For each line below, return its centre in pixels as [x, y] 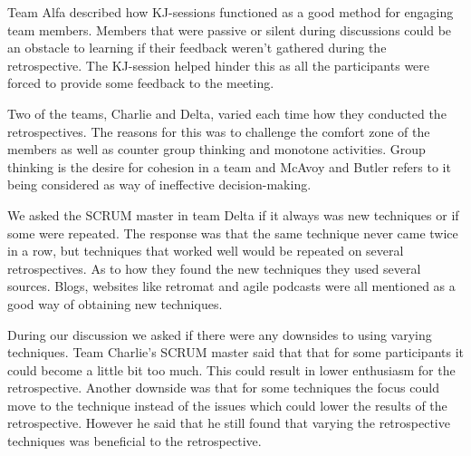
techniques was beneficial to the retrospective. [135, 441]
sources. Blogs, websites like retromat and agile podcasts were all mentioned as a [231, 286]
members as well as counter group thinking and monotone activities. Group [216, 149]
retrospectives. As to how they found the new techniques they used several [214, 268]
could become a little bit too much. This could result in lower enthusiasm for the [231, 369]
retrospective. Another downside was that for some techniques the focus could [223, 388]
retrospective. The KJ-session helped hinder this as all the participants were [219, 65]
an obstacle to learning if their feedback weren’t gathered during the [197, 48]
